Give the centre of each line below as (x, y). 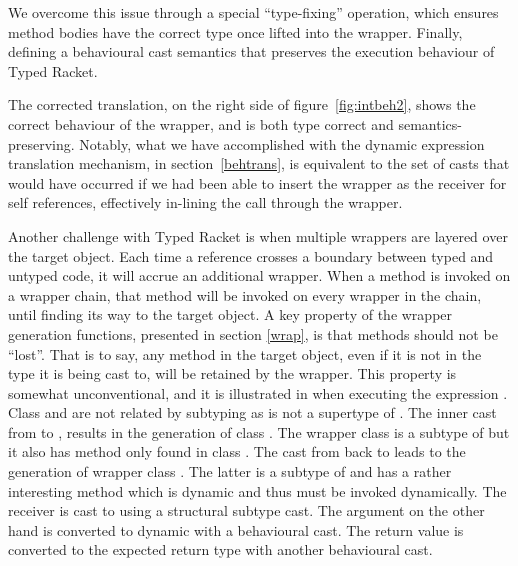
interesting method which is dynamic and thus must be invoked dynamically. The (257, 490)
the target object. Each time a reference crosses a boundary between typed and (251, 255)
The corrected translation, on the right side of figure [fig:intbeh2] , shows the (242, 104)
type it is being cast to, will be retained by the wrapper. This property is (232, 373)
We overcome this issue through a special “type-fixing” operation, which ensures (253, 12)
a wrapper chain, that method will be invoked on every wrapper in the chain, (245, 294)
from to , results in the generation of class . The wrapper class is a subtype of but (259, 431)
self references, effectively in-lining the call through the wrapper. (205, 202)
